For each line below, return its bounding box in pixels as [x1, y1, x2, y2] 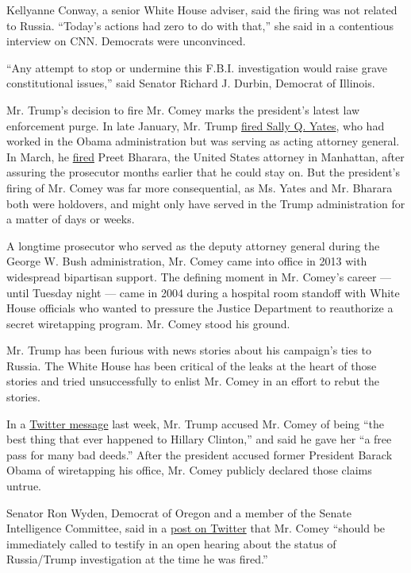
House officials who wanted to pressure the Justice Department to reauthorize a [6, 300, 394, 316]
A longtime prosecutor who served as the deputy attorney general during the [6, 237, 380, 254]
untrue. [6, 478, 42, 494]
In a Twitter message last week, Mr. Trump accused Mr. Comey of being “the [6, 415, 385, 432]
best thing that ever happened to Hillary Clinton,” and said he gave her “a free [6, 431, 392, 447]
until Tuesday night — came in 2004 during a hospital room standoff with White [6, 284, 400, 300]
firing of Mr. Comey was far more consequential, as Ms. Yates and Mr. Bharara [6, 179, 393, 196]
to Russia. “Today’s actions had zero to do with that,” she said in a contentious [6, 17, 394, 33]
